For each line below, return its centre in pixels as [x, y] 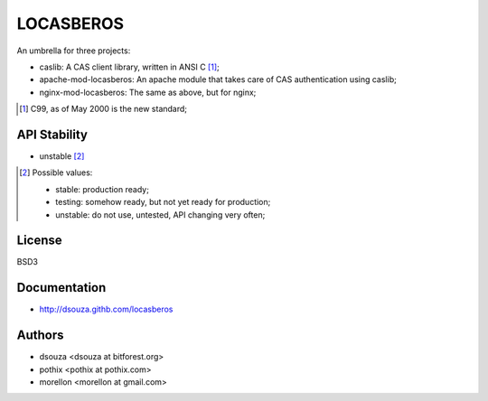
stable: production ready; [102, 189]
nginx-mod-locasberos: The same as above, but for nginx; [148, 92]
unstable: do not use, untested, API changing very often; [160, 214]
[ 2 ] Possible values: [56, 173]
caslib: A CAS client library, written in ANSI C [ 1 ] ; [130, 67]
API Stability [52, 134]
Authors [40, 336]
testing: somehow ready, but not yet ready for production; [163, 202]
